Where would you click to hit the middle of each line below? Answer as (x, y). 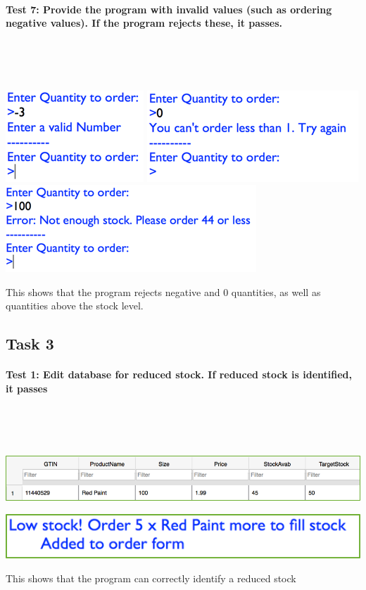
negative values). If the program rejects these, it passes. (144, 23)
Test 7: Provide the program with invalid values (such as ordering (169, 9)
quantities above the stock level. (75, 306)
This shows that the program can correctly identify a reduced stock (151, 578)
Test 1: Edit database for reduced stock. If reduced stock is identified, (179, 374)
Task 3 (30, 344)
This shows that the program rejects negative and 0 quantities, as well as (163, 291)
